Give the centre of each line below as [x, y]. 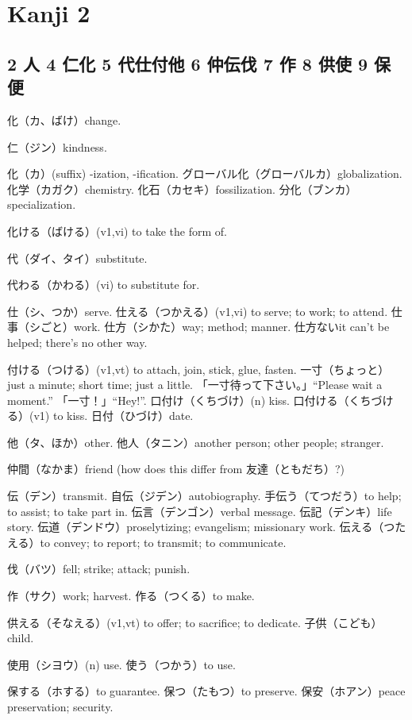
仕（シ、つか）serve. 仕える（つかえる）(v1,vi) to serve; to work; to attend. [198, 311]
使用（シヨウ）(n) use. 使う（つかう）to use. [121, 664]
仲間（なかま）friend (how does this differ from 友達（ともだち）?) [176, 469]
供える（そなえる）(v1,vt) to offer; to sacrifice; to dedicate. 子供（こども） [195, 622]
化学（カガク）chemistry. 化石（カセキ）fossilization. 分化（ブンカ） [182, 189]
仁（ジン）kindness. [57, 146]
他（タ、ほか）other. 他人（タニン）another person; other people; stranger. [196, 442]
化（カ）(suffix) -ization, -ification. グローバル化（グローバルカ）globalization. [205, 173]
